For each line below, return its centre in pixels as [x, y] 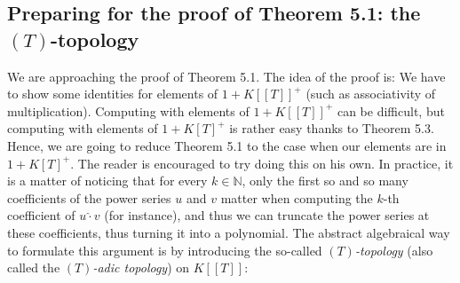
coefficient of [41, 215]
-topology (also [394, 250]
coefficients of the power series [89, 197]
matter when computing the [297, 197]
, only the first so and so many [325, 181]
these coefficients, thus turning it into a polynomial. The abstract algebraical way [229, 232]
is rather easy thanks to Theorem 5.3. [332, 128]
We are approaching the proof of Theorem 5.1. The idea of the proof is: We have [226, 76]
